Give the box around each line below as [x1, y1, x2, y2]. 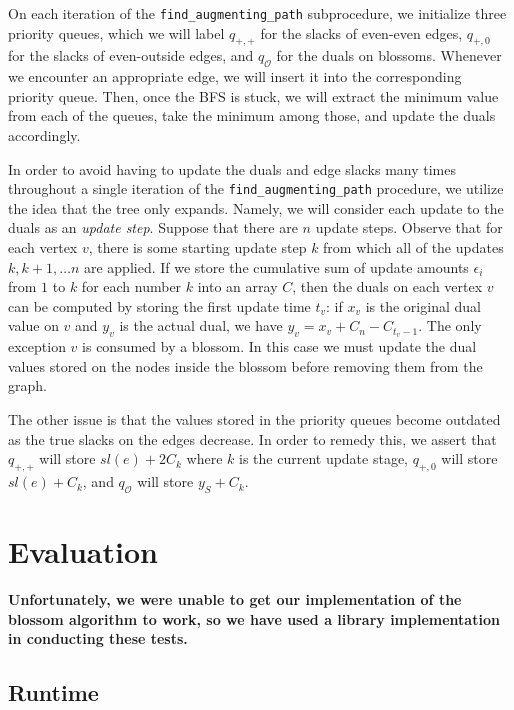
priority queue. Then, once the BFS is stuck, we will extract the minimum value [8, 85, 499, 106]
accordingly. [8, 125, 81, 146]
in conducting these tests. [8, 628, 188, 649]
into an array [197, 276, 278, 297]
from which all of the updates [323, 237, 504, 258]
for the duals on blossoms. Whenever [276, 45, 502, 66]
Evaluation [8, 531, 158, 572]
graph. [8, 375, 47, 396]
